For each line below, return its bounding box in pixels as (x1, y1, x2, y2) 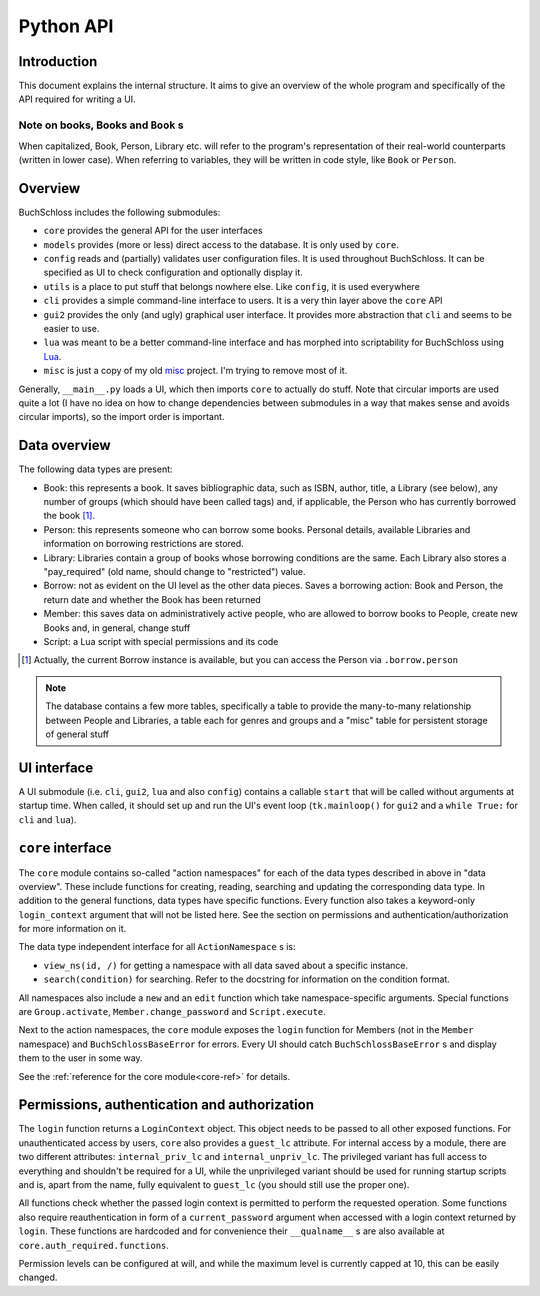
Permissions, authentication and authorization (18, 1096, 315, 1114)
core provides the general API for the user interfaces (43, 225, 264, 237)
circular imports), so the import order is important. (18, 411, 225, 423)
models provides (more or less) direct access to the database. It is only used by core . (43, 238, 399, 250)
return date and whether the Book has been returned (43, 593, 262, 605)
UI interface (18, 759, 94, 776)
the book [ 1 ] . (43, 510, 95, 522)
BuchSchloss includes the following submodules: (18, 206, 221, 218)
